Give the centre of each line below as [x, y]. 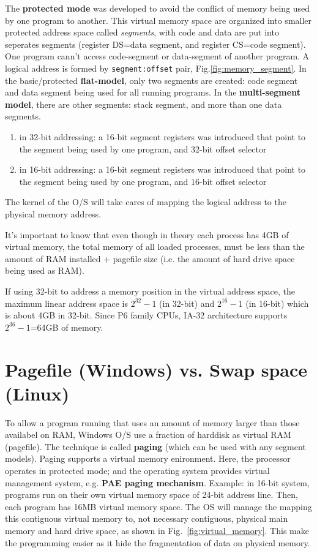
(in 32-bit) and [187, 303]
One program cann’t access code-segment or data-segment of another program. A [157, 56]
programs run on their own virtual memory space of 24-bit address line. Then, [151, 495]
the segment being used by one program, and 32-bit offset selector [143, 149]
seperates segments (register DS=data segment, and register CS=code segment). [155, 44]
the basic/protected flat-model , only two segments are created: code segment [151, 80]
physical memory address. [53, 213]
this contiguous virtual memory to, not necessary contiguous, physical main [147, 518]
